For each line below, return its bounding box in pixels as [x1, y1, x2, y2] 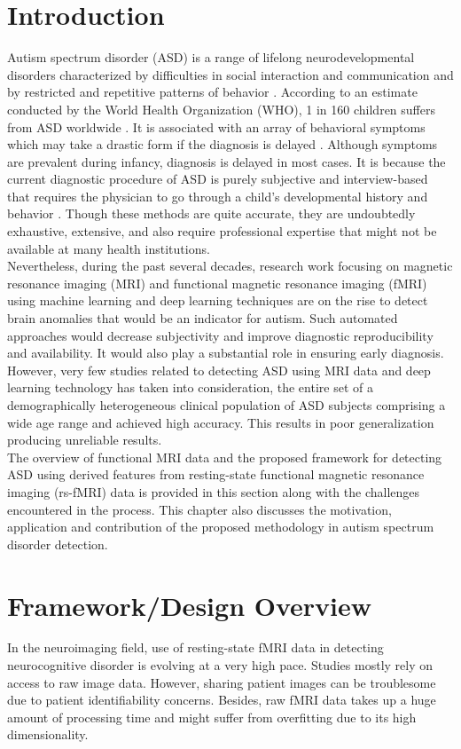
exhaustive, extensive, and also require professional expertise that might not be [7, 222, 437, 240]
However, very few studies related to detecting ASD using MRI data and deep [7, 360, 431, 379]
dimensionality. [7, 725, 89, 744]
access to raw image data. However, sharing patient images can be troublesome [7, 673, 436, 691]
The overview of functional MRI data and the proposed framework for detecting [7, 447, 442, 466]
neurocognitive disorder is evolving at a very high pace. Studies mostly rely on [7, 656, 434, 674]
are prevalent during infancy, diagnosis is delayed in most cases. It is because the [7, 152, 446, 170]
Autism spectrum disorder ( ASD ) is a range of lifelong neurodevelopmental [7, 48, 415, 67]
